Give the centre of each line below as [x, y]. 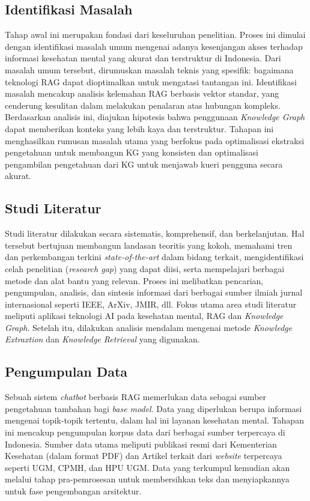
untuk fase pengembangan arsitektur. [73, 491]
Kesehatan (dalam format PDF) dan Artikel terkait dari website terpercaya [144, 456]
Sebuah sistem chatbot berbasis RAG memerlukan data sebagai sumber [136, 397]
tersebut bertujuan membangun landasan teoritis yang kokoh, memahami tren [149, 245]
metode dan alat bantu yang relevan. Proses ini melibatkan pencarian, [134, 280]
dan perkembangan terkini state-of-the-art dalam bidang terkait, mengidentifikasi [154, 257]
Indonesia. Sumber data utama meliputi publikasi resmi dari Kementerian [141, 444]
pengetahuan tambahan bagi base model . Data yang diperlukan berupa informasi [153, 408]
